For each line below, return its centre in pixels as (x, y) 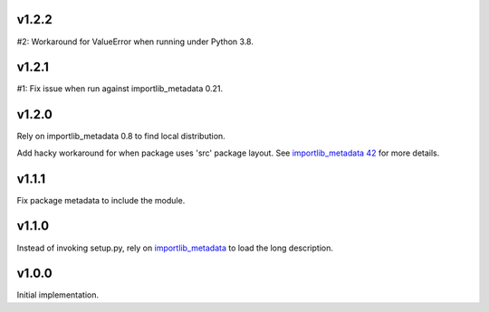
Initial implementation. (58, 295)
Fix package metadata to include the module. (101, 200)
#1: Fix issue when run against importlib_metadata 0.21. (120, 89)
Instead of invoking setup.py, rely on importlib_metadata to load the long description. (175, 248)
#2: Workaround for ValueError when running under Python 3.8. (135, 42)
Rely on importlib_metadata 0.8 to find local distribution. (121, 137)
